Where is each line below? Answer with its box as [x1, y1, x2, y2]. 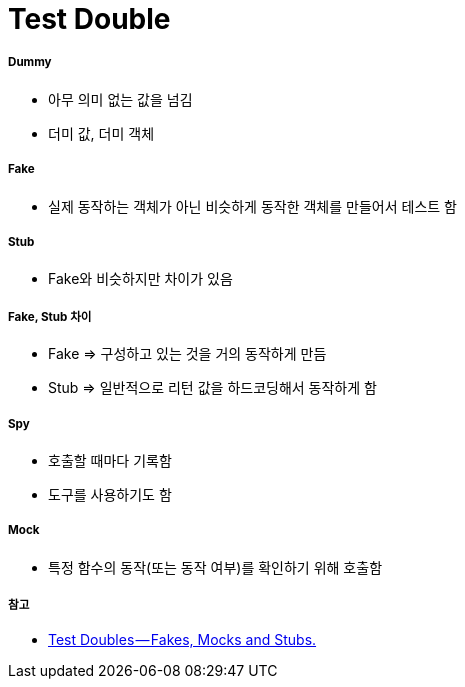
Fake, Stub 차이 [8, 309, 92, 324]
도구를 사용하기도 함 [48, 485, 172, 503]
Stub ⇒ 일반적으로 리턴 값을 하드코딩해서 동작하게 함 [48, 379, 377, 397]
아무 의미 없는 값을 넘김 [48, 90, 193, 108]
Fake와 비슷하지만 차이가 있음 [48, 270, 233, 288]
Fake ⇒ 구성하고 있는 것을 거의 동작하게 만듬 [48, 345, 327, 363]
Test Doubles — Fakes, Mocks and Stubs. [48, 631, 317, 649]
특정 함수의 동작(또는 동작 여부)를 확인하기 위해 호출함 [48, 558, 383, 576]
